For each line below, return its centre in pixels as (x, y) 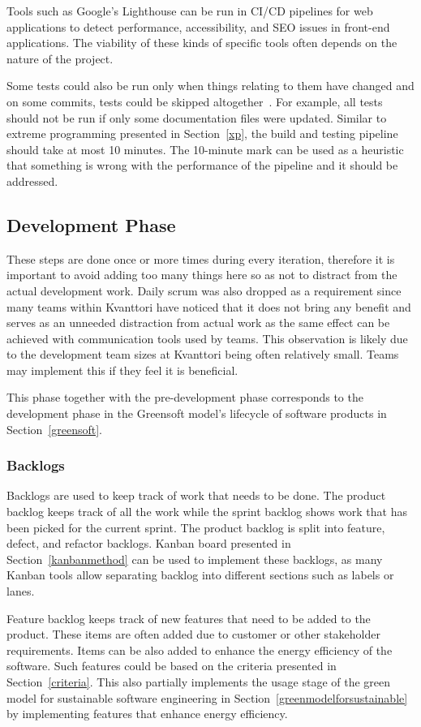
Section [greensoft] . (54, 429)
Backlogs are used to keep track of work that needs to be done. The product (196, 495)
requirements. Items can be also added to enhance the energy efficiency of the (200, 650)
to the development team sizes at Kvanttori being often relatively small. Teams (203, 354)
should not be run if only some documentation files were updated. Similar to (197, 117)
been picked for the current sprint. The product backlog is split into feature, (196, 527)
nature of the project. (60, 58)
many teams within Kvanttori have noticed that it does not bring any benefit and (209, 306)
